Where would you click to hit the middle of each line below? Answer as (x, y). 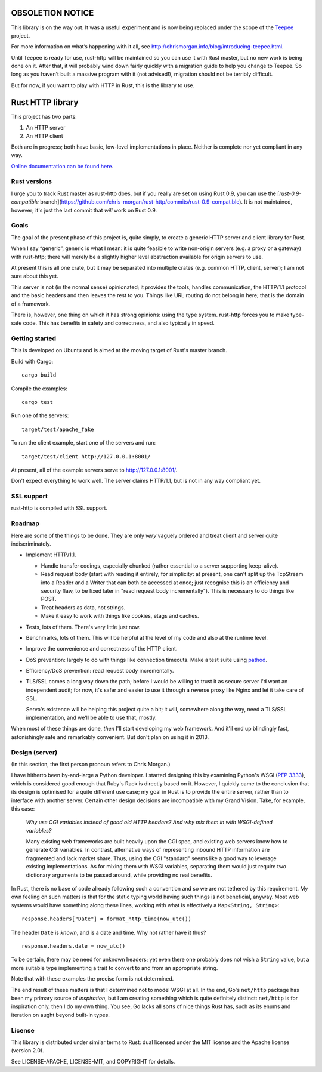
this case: (23, 808)
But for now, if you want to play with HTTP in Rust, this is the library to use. (103, 85)
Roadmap (25, 523)
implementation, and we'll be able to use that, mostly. (92, 718)
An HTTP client (45, 136)
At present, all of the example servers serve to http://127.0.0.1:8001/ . (94, 470)
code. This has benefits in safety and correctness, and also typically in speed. (119, 323)
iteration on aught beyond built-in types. (61, 1015)
